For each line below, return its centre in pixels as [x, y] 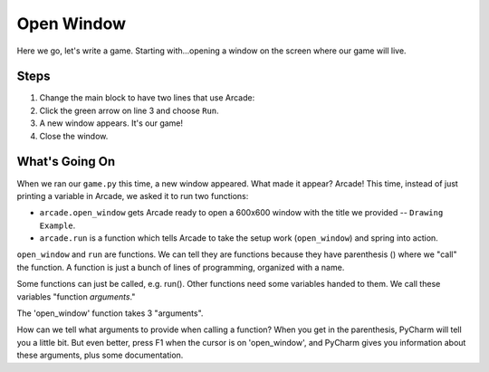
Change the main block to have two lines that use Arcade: [147, 98]
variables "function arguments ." [76, 296]
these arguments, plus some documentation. [100, 355]
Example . [58, 225]
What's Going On [66, 162]
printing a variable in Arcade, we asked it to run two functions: [133, 196]
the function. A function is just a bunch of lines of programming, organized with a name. [181, 267]
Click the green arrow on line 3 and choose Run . [129, 110]
